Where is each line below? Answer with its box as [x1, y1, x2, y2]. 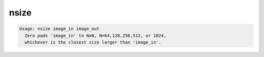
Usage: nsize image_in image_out [19, 26, 100, 31]
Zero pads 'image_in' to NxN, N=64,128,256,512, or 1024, [24, 33, 167, 38]
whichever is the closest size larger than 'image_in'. [24, 39, 161, 45]
